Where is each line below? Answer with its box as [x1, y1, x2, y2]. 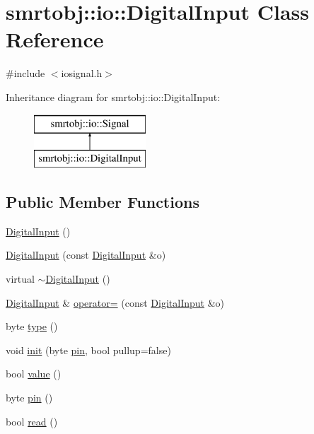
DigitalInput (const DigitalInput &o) [6, 247, 166, 262]
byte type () [6, 319, 58, 334]
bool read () [6, 414, 58, 428]
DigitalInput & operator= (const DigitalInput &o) [6, 295, 225, 310]
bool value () [6, 366, 62, 381]
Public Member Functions [6, 191, 199, 213]
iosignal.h [61, 66, 103, 81]
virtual [6, 271, 35, 286]
